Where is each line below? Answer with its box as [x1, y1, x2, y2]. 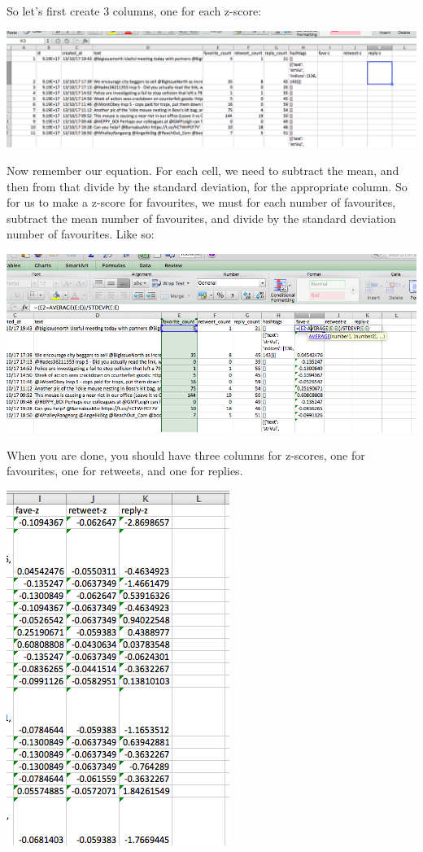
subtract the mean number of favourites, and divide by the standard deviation [7, 209, 396, 226]
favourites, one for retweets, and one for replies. [7, 462, 243, 479]
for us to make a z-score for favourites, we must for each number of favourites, [7, 194, 396, 211]
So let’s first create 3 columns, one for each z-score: [7, 2, 262, 19]
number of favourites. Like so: [7, 225, 155, 242]
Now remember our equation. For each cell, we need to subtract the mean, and [7, 161, 399, 178]
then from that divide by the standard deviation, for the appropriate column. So [7, 177, 408, 194]
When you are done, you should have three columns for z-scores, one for [7, 446, 365, 463]
